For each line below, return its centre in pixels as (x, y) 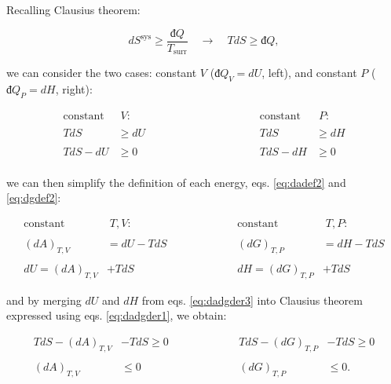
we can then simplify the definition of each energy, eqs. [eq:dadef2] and (176, 182)
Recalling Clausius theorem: (73, 9)
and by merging (44, 300)
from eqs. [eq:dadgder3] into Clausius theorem (252, 300)
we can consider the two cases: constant (102, 73)
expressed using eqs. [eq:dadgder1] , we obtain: (117, 315)
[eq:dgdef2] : (34, 197)
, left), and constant (309, 73)
